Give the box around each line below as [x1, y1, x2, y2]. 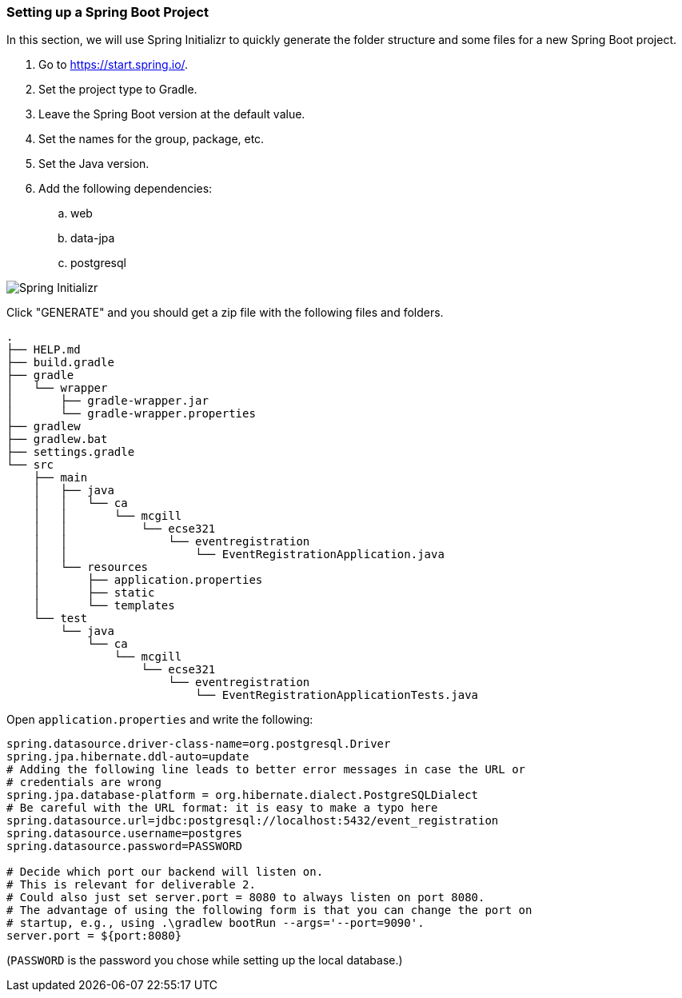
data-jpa [70, 231, 115, 246]
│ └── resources [33, 561, 149, 574]
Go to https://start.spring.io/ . [38, 58, 189, 72]
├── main [33, 471, 88, 485]
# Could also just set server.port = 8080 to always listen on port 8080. [6, 891, 485, 904]
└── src [6, 458, 54, 472]
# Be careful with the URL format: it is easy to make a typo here [6, 801, 438, 815]
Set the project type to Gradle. [38, 82, 197, 97]
